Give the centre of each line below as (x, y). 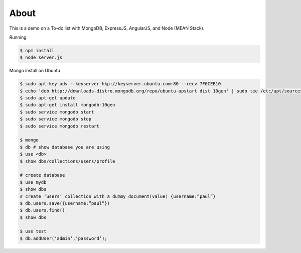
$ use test (33, 231)
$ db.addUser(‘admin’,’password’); (63, 238)
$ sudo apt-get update (48, 98)
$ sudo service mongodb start (57, 112)
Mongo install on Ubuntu (35, 71)
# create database (42, 175)
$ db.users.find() (42, 210)
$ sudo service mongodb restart (60, 126)
